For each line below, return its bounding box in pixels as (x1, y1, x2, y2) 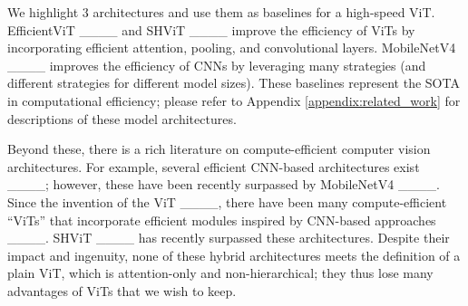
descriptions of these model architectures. (7, 109, 237, 128)
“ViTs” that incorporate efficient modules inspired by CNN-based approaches (7, 210, 436, 229)
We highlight (7, 3, 79, 21)
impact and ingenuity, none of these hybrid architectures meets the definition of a (7, 245, 461, 264)
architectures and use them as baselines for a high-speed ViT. (93, 3, 435, 21)
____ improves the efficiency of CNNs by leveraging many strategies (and (7, 55, 426, 74)
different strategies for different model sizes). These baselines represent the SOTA (7, 73, 460, 92)
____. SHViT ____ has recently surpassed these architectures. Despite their (7, 228, 450, 247)
